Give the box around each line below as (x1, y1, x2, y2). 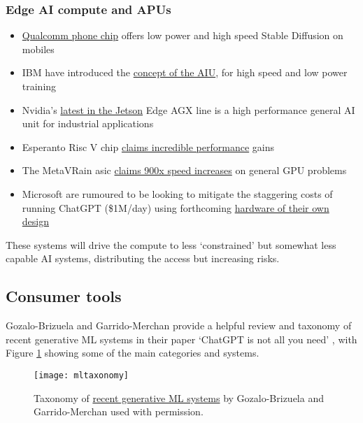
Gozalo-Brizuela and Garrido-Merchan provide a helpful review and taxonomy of (6, 318, 352, 333)
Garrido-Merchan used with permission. (34, 404, 204, 419)
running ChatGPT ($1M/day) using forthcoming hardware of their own (22, 200, 329, 215)
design (22, 214, 49, 229)
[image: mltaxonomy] (34, 370, 129, 380)
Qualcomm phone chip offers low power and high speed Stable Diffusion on (22, 28, 343, 43)
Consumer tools (6, 285, 122, 307)
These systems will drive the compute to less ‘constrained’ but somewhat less (6, 237, 336, 252)
